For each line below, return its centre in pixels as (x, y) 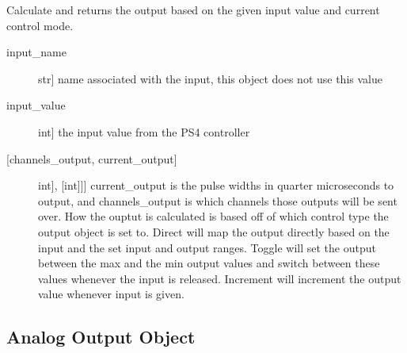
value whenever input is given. (111, 294)
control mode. (40, 25)
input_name (36, 52)
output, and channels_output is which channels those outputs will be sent (218, 200)
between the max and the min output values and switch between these (209, 263)
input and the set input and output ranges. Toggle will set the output (207, 247)
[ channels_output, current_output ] (92, 158)
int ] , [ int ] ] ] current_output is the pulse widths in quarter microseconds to (216, 185)
